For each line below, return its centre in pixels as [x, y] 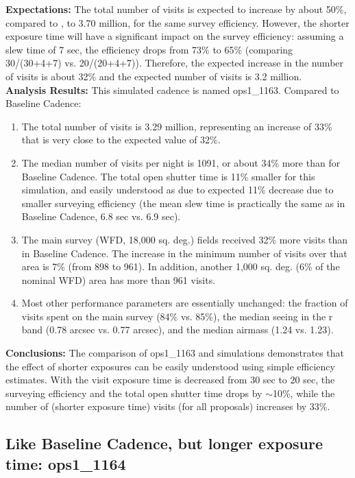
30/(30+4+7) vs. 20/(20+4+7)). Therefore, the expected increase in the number [175, 63]
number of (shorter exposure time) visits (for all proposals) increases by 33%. [168, 406]
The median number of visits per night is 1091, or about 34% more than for [181, 162]
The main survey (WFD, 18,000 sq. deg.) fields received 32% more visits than [185, 239]
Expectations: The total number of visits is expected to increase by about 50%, [176, 9]
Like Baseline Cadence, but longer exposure [164, 443]
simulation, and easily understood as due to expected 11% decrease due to [177, 190]
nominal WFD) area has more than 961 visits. [119, 279]
